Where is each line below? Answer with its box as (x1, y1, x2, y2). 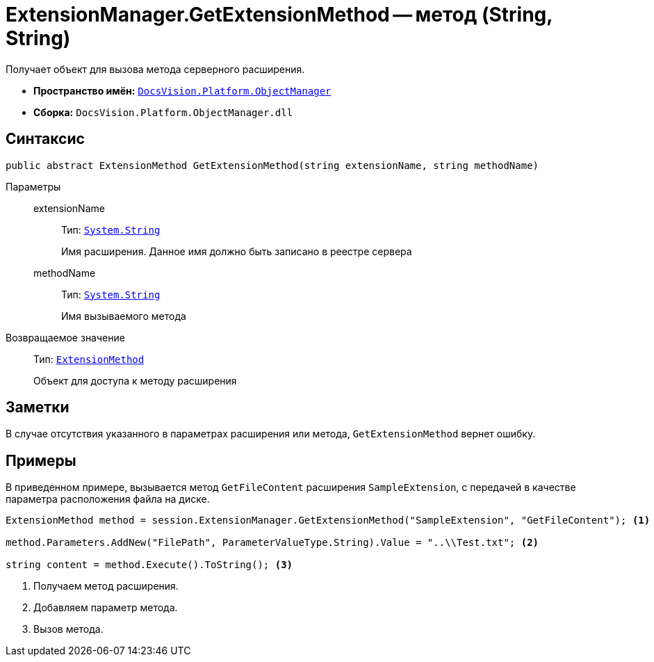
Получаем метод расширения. (33, 580, 179, 592)
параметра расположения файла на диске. (6, 493, 210, 506)
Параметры (6, 180, 61, 193)
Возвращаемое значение (6, 331, 125, 344)
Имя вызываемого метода (61, 309, 186, 322)
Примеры (6, 451, 76, 469)
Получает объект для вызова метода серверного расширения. (6, 63, 305, 75)
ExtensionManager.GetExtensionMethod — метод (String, (6, 3, 553, 26)
